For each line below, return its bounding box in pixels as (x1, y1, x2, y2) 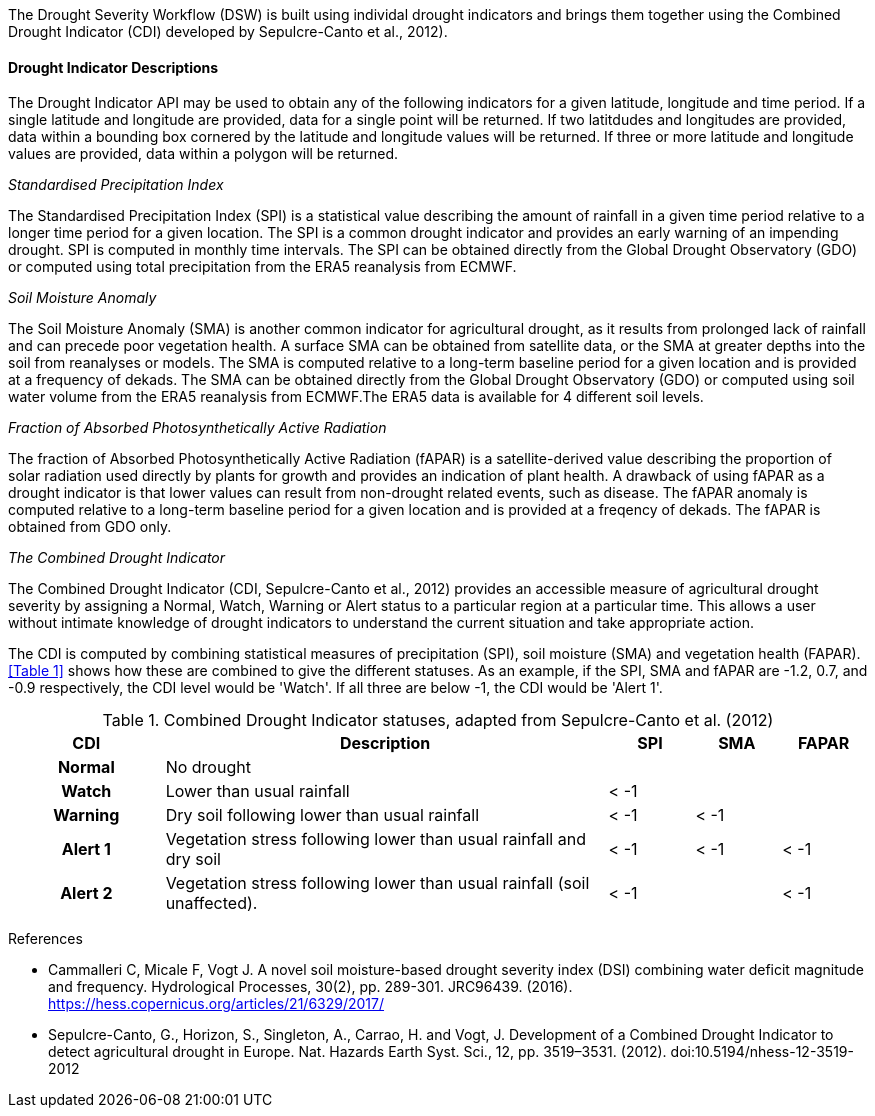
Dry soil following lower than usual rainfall (165, 805, 479, 826)
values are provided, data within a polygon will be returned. (8, 145, 399, 163)
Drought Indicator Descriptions (8, 58, 219, 76)
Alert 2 (60, 883, 113, 904)
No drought (165, 757, 251, 778)
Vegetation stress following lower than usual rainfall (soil (165, 873, 590, 894)
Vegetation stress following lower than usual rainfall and (165, 829, 586, 850)
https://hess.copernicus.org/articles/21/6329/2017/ (48, 995, 385, 1013)
